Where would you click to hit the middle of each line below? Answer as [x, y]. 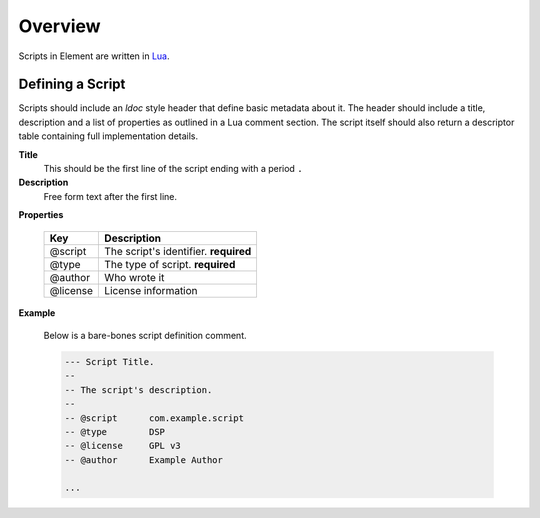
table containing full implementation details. [108, 136]
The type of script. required [170, 264]
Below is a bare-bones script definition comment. [145, 335]
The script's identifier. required [178, 251]
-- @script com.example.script [154, 418]
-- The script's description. [138, 389]
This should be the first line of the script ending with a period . [173, 169]
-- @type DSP [114, 431]
